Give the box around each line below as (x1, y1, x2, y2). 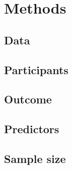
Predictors (4, 121, 59, 137)
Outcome (4, 91, 52, 107)
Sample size (4, 150, 66, 166)
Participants (4, 62, 68, 77)
